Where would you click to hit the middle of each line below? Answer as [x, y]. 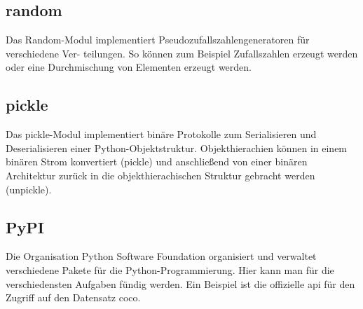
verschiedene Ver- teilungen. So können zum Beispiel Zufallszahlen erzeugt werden [182, 53]
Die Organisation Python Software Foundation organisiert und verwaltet [161, 256]
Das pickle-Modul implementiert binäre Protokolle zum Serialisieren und [161, 134]
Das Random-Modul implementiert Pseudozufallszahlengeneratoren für [158, 40]
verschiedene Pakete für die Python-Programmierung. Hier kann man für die [170, 269]
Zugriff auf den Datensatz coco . [73, 297]
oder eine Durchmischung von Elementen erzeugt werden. [129, 67]
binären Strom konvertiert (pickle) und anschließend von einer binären [157, 162]
